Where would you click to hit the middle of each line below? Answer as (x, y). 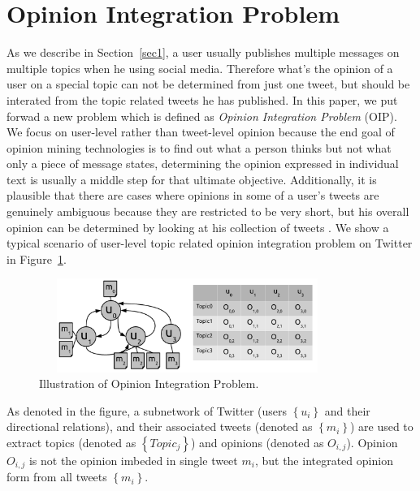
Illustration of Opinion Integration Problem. (149, 383)
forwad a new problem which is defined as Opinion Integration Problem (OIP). (202, 116)
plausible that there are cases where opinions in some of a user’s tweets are (193, 195)
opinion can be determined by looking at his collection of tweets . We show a (198, 227)
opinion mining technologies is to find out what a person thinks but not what (199, 147)
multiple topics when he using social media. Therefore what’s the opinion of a (200, 68)
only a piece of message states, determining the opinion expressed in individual (203, 164)
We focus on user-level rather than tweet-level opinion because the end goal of (201, 132)
